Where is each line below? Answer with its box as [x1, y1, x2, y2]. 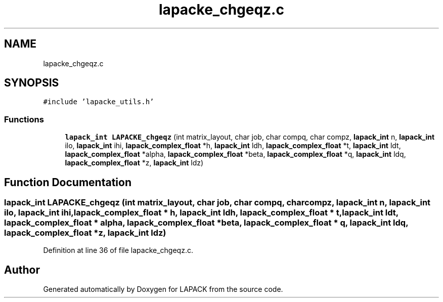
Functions [4, 114, 44, 124]
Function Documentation [4, 176, 131, 189]
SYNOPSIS [4, 76, 59, 90]
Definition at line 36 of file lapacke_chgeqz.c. [43, 246, 193, 255]
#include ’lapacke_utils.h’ [43, 98, 154, 106]
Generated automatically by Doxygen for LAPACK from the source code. [43, 285, 283, 294]
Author [4, 263, 40, 276]
